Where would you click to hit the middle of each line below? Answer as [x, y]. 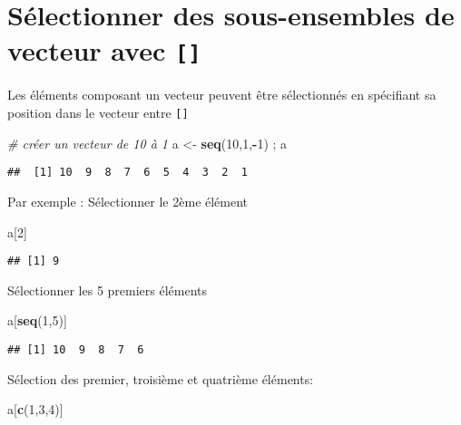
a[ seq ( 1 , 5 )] [37, 320]
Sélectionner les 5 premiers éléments [108, 290]
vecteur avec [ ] [104, 50]
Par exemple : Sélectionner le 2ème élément [128, 201]
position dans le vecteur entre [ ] [98, 113]
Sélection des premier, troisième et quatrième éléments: [161, 378]
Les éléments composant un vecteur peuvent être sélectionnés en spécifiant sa [222, 95]
